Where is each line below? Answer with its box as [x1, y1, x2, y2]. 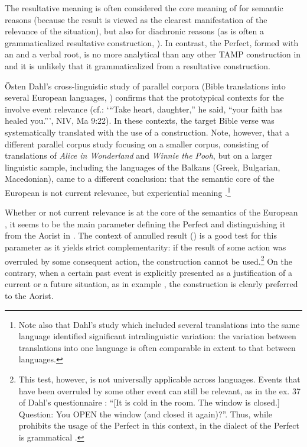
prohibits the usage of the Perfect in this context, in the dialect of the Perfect [18, 419, 299, 432]
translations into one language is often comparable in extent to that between [18, 341, 296, 353]
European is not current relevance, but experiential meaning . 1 [5, 184, 231, 198]
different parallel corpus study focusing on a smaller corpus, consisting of [5, 137, 269, 150]
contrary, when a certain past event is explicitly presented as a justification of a [5, 266, 293, 278]
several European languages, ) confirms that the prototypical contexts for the [5, 91, 284, 104]
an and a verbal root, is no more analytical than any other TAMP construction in [5, 48, 301, 60]
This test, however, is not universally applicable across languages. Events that [18, 372, 301, 385]
